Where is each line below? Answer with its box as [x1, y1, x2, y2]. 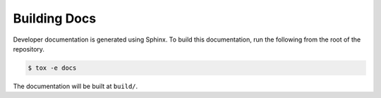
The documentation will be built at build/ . [13, 82, 138, 90]
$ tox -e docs [28, 63, 77, 72]
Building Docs [13, 11, 97, 26]
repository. [13, 44, 45, 53]
